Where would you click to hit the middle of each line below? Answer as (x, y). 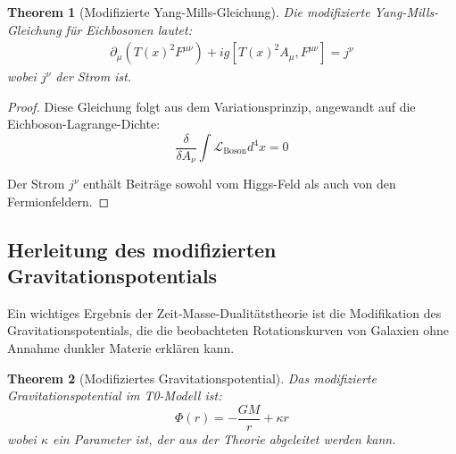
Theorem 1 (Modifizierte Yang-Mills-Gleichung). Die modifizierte (189, 12)
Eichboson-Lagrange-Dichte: (84, 124)
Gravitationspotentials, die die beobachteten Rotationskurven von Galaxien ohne (228, 330)
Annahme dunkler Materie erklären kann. (121, 348)
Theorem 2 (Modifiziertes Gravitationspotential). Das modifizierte (192, 378)
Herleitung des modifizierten (142, 249)
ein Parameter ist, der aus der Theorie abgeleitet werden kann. (224, 438)
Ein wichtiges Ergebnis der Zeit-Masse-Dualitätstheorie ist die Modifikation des (224, 312)
